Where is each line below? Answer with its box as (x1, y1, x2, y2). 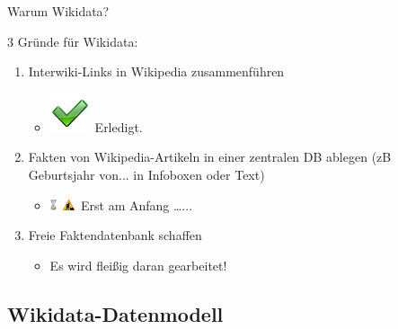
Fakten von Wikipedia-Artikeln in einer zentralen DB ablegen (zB (28, 147, 392, 166)
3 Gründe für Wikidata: (7, 31, 138, 50)
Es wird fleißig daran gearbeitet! (49, 255, 227, 274)
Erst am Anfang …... (80, 195, 193, 214)
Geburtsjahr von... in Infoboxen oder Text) (28, 164, 265, 183)
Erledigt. (94, 117, 143, 136)
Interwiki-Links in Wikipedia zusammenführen (28, 62, 285, 81)
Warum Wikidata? (7, 2, 110, 20)
